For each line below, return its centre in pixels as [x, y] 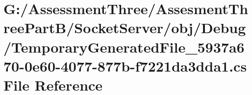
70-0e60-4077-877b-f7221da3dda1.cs [125, 66]
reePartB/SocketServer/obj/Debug [125, 28]
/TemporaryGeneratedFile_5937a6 [124, 47]
